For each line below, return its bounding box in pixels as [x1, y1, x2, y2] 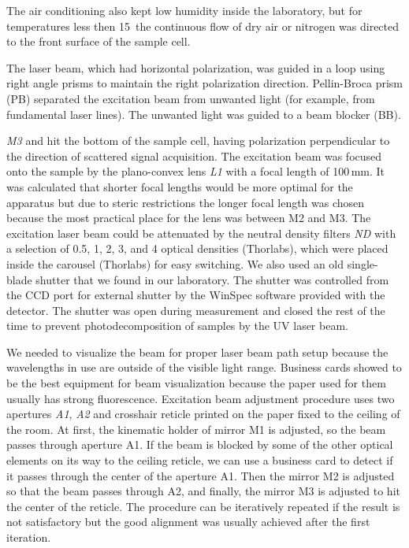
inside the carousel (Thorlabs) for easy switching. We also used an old [6, 255, 344, 272]
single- [347, 255, 378, 272]
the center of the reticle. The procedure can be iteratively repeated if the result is [6, 498, 400, 514]
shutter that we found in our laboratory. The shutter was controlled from [35, 271, 389, 287]
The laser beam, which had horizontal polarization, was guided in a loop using [6, 59, 385, 76]
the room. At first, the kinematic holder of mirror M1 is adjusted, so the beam [6, 420, 386, 437]
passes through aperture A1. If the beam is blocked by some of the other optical [6, 436, 393, 453]
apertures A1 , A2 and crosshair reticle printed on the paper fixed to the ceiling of [6, 405, 400, 422]
